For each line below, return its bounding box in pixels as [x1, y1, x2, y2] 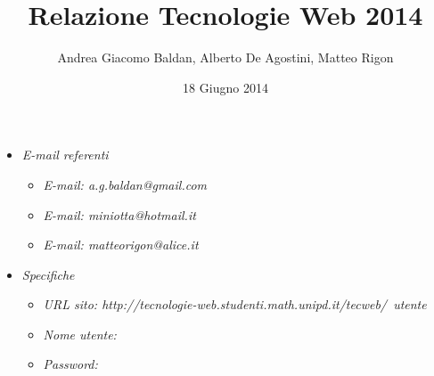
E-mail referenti [21, 145, 109, 164]
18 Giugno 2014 [183, 78, 268, 96]
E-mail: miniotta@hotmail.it [43, 205, 196, 224]
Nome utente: [43, 324, 117, 343]
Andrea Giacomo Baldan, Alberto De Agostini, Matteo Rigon [57, 48, 394, 67]
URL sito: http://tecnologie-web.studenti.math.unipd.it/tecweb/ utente [43, 295, 427, 314]
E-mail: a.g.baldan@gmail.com [43, 175, 208, 193]
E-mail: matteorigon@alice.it [43, 235, 199, 254]
